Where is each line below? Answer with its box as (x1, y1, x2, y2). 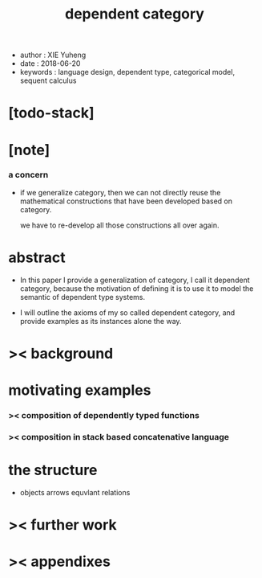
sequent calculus (19, 76, 77, 85)
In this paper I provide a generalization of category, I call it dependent (19, 275, 250, 285)
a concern (8, 170, 49, 181)
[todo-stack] (8, 104, 95, 122)
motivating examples (8, 381, 151, 400)
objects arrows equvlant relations (19, 487, 131, 497)
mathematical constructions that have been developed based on (19, 196, 233, 206)
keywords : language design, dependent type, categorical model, (19, 68, 235, 77)
